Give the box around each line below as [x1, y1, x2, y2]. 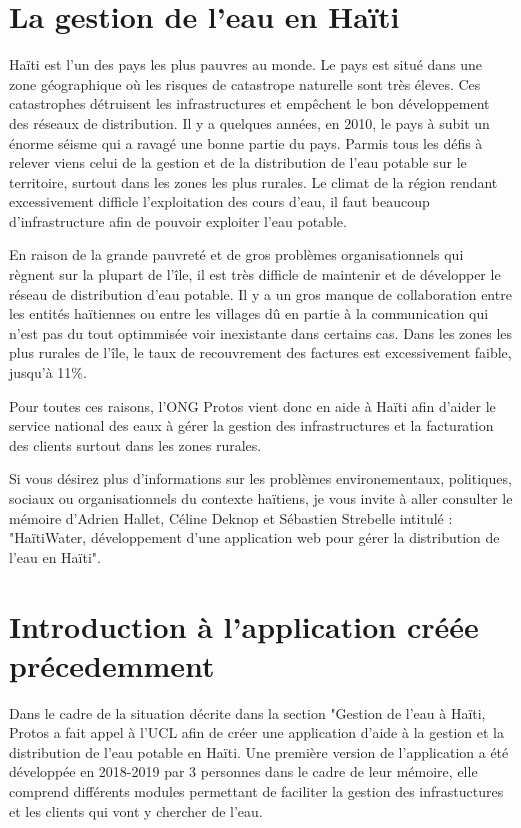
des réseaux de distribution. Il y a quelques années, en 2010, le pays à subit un [9, 112, 490, 133]
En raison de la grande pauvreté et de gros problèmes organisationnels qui [9, 244, 464, 265]
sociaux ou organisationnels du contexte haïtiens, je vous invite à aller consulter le [9, 488, 513, 508]
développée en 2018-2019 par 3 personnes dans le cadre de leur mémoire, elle [9, 761, 478, 782]
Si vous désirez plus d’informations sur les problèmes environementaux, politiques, [9, 468, 512, 489]
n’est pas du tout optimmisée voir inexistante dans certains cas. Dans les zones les [9, 322, 513, 343]
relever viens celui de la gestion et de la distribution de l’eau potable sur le [9, 152, 467, 173]
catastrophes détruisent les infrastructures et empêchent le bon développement [9, 93, 490, 114]
